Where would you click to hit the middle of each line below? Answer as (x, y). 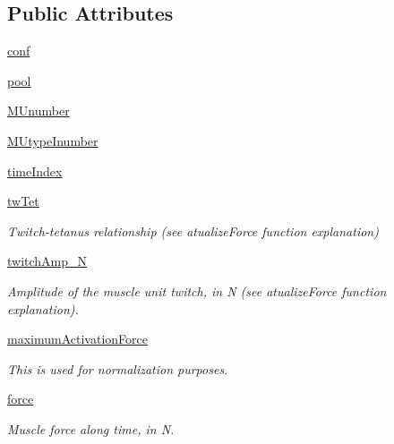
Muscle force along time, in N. (91, 428)
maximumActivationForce (77, 339)
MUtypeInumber (53, 140)
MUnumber (39, 111)
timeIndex (35, 171)
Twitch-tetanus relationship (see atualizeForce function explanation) (193, 231)
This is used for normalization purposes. (118, 368)
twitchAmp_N (47, 261)
